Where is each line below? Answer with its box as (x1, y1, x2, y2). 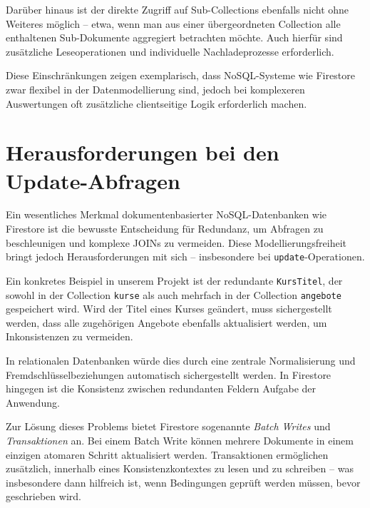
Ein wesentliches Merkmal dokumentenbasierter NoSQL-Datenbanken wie (6, 207, 327, 222)
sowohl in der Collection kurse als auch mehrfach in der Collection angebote (6, 287, 341, 302)
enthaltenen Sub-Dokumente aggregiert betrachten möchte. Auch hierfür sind (6, 30, 343, 45)
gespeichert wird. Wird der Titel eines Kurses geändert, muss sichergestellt (6, 301, 332, 316)
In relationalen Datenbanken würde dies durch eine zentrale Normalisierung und (6, 353, 356, 367)
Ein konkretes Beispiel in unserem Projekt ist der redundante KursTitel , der (6, 273, 343, 288)
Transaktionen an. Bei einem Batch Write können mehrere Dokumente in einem (6, 432, 354, 447)
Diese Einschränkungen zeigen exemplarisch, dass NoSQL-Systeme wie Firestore (6, 68, 355, 83)
